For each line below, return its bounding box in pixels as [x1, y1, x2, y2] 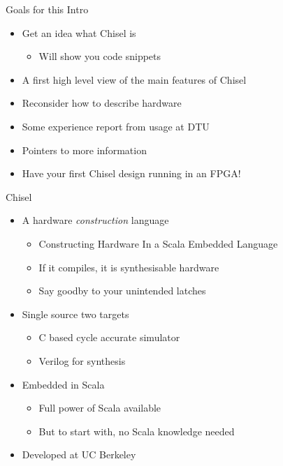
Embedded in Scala [22, 377, 105, 391]
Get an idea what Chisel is [22, 25, 136, 40]
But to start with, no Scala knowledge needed [38, 423, 235, 438]
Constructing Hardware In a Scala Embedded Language [38, 236, 278, 250]
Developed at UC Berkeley [22, 447, 136, 462]
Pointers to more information [22, 142, 147, 157]
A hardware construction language [22, 213, 169, 227]
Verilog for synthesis [38, 353, 126, 368]
